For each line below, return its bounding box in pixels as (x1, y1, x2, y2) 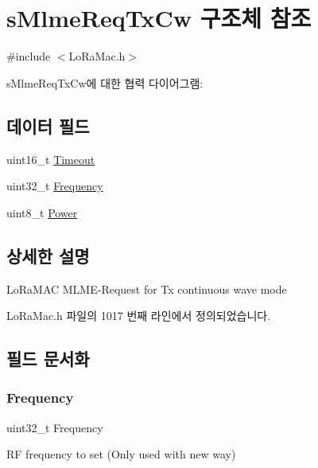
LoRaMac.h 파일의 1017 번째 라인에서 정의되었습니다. (6, 307, 271, 324)
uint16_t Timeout (6, 150, 95, 167)
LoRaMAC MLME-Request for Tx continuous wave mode (6, 280, 287, 297)
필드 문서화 (6, 346, 90, 371)
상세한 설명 (6, 243, 90, 267)
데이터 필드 (6, 113, 90, 138)
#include (6, 48, 51, 64)
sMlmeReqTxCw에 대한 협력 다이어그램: (6, 74, 204, 91)
